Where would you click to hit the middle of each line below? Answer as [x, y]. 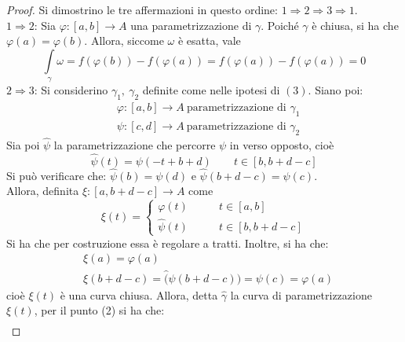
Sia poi [23, 144]
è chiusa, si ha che [355, 25]
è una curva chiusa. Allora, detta [139, 294]
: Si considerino [71, 90]
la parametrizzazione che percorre [135, 144]
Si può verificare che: [57, 175]
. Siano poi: [336, 90]
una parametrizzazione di [191, 25]
